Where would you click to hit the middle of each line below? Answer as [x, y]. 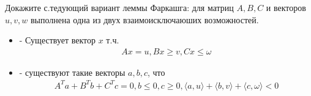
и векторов [286, 7]
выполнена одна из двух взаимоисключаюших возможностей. [144, 19]
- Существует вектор [58, 40]
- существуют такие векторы [72, 72]
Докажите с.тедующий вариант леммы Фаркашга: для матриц [119, 7]
